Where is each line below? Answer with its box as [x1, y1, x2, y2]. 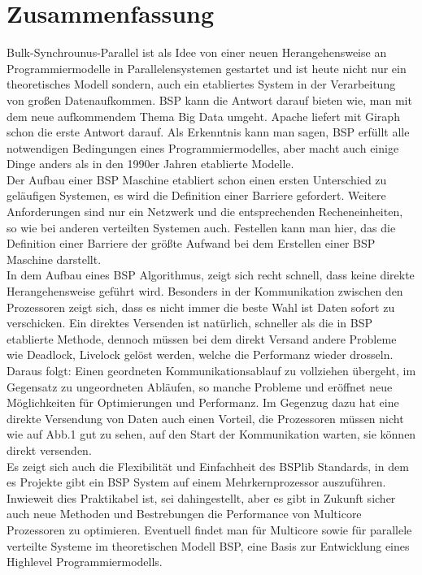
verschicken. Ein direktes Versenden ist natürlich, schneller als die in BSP [7, 314, 373, 331]
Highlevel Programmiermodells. [7, 553, 163, 570]
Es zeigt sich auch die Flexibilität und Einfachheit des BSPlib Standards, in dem [7, 457, 409, 474]
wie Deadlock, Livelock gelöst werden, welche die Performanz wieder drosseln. [7, 346, 394, 363]
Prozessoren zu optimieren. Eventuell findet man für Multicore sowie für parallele [7, 521, 412, 538]
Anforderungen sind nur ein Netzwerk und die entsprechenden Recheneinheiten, [7, 203, 403, 220]
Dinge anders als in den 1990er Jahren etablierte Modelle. [7, 155, 294, 172]
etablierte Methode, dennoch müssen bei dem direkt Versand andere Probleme [7, 330, 397, 347]
